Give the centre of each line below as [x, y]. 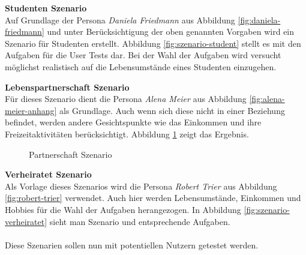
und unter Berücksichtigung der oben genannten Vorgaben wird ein [171, 31]
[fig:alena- [267, 99]
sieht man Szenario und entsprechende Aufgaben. [140, 221]
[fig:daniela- [259, 19]
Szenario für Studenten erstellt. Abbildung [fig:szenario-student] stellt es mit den [153, 43]
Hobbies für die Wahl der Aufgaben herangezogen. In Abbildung [123, 209]
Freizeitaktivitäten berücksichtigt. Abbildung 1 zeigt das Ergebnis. [127, 133]
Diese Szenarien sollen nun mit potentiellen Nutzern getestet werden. [132, 244]
